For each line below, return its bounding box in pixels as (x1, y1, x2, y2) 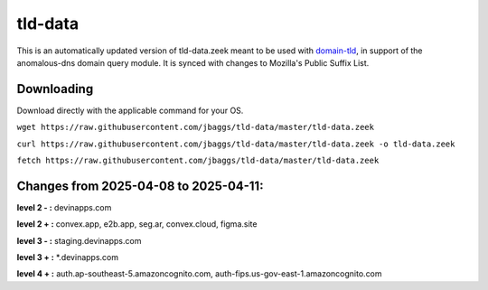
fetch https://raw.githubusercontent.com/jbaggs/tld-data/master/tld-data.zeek (16, 155, 380, 166)
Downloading (16, 81, 94, 97)
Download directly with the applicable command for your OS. (16, 105, 244, 116)
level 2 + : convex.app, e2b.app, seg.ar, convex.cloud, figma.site (16, 219, 258, 229)
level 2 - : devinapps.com (16, 201, 112, 212)
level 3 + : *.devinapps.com (16, 252, 119, 263)
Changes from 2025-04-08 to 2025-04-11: (16, 178, 264, 193)
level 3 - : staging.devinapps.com (16, 235, 142, 246)
